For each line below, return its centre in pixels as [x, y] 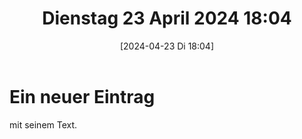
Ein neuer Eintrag [82, 96]
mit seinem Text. [43, 124]
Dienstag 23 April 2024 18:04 [167, 18]
